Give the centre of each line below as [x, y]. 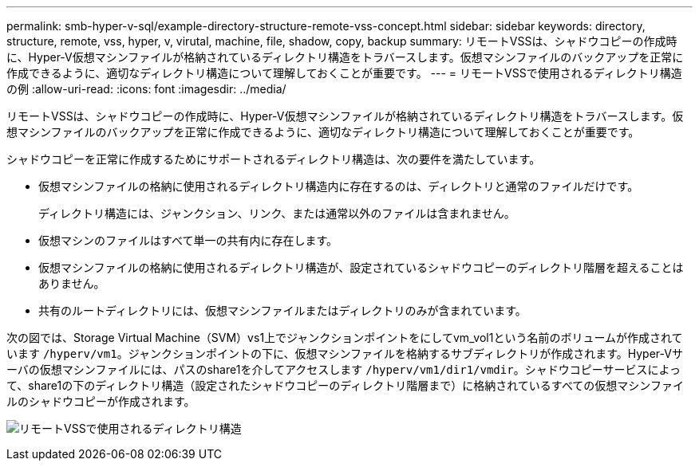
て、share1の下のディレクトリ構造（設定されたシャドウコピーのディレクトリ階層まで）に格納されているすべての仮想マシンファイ [345, 385]
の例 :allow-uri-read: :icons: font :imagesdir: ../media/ [146, 89]
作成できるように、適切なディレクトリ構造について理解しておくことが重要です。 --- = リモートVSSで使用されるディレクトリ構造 [344, 73]
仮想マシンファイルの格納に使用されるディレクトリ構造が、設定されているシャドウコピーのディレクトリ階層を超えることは [361, 267]
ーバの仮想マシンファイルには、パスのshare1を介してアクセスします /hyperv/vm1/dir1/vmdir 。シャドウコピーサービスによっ [344, 369]
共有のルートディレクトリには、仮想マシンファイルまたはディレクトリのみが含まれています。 [282, 310]
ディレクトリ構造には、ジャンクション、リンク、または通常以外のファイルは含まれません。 [277, 213]
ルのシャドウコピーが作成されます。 [101, 401]
